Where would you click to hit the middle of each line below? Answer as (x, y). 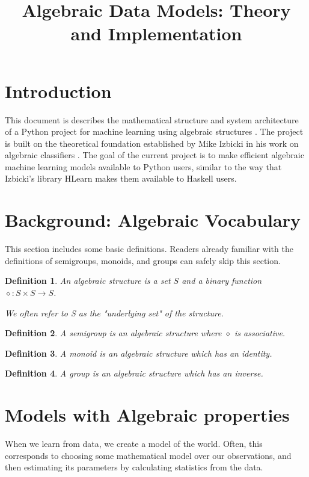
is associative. (260, 333)
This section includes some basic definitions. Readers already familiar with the (149, 249)
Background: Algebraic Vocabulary (153, 220)
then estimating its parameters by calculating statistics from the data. (134, 467)
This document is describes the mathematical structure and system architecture (152, 119)
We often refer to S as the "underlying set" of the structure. (114, 312)
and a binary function (222, 281)
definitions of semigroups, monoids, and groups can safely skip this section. (143, 260)
